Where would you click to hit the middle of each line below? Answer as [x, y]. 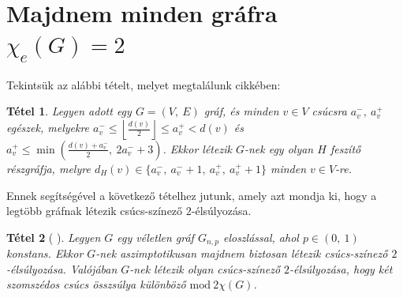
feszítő [345, 148]
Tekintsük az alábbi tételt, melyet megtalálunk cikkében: [144, 84]
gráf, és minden [241, 111]
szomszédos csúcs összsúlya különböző [96, 284]
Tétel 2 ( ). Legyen [54, 237]
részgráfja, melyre [49, 168]
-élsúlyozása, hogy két [341, 268]
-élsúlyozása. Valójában [62, 268]
